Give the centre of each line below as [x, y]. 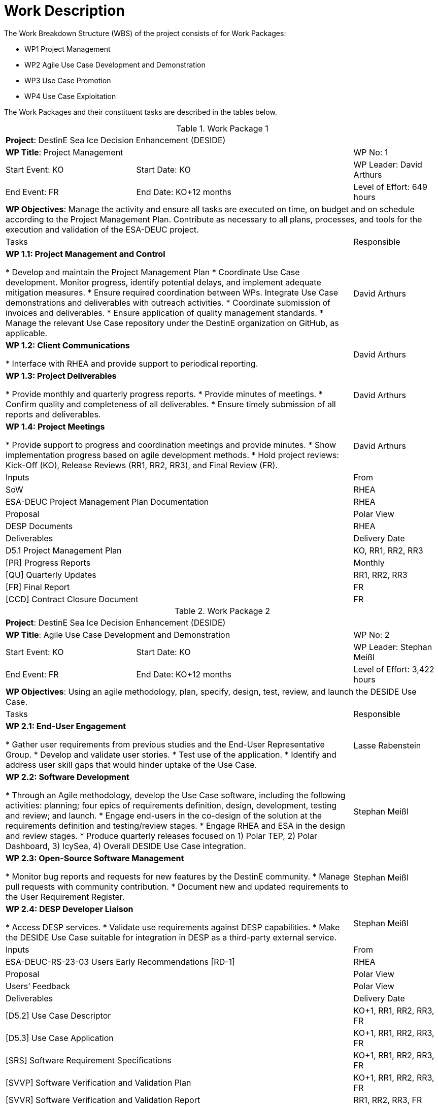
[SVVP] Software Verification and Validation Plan [98, 1082]
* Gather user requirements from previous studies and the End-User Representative [165, 744]
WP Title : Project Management [64, 152]
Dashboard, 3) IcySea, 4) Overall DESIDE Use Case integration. [126, 846]
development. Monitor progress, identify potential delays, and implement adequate [163, 282]
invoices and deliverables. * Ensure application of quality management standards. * [165, 313]
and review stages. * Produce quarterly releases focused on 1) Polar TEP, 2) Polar [162, 836]
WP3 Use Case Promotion [68, 80]
